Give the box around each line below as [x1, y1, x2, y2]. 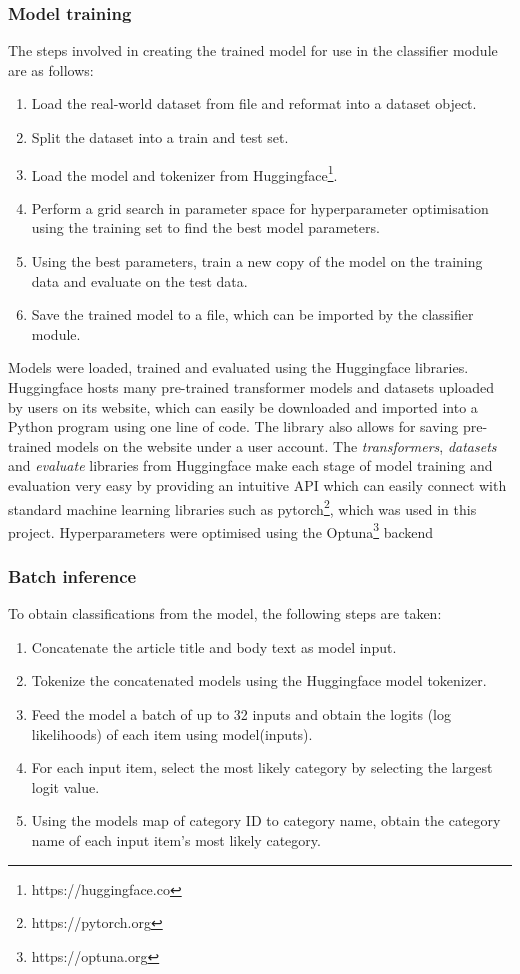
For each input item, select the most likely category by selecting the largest [31, 757, 493, 778]
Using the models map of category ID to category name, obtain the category [31, 810, 501, 831]
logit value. [31, 776, 100, 797]
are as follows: [8, 59, 94, 80]
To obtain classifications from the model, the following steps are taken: [8, 603, 442, 624]
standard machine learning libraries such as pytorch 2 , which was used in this [8, 495, 477, 519]
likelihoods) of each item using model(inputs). [31, 723, 313, 744]
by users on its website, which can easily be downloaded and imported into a [8, 396, 478, 417]
